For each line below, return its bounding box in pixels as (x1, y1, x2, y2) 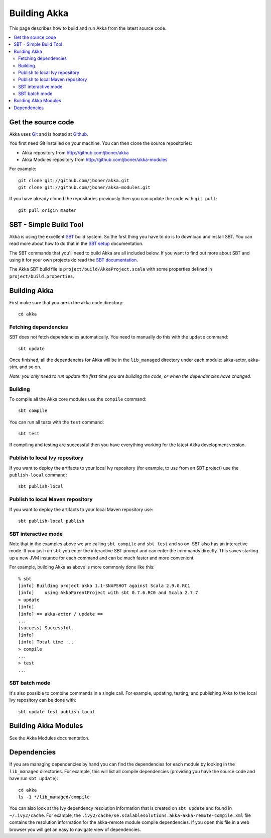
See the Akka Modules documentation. (9, 735, 90, 741)
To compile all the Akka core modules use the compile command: (9, 396, 147, 402)
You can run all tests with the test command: (9, 419, 104, 425)
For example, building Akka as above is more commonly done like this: (9, 564, 155, 570)
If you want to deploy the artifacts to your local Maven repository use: (9, 506, 154, 513)
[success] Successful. (18, 625, 74, 631)
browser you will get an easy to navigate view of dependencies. (9, 826, 142, 832)
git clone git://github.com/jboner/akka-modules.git (18, 185, 151, 191)
